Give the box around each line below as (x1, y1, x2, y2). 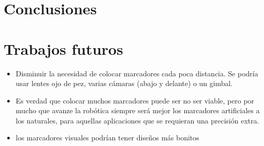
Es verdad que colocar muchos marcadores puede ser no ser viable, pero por (15, 95, 254, 106)
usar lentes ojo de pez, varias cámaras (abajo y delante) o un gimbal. (15, 78, 233, 89)
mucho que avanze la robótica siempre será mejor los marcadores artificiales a (15, 105, 260, 116)
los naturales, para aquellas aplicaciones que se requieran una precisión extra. (15, 115, 259, 126)
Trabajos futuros (4, 38, 123, 59)
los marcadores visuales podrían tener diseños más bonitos (15, 132, 199, 143)
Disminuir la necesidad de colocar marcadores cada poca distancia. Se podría (15, 68, 258, 78)
